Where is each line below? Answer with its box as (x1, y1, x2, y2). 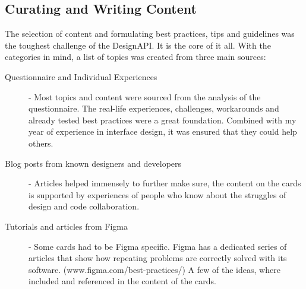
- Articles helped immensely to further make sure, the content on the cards (29, 177, 301, 189)
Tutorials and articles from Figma (5, 220, 128, 232)
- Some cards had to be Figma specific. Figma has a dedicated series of (29, 240, 287, 252)
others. (29, 136, 53, 149)
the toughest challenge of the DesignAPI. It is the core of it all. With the (5, 39, 271, 51)
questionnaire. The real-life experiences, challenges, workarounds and (29, 102, 279, 115)
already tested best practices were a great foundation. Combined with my (29, 113, 296, 126)
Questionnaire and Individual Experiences (5, 70, 157, 82)
